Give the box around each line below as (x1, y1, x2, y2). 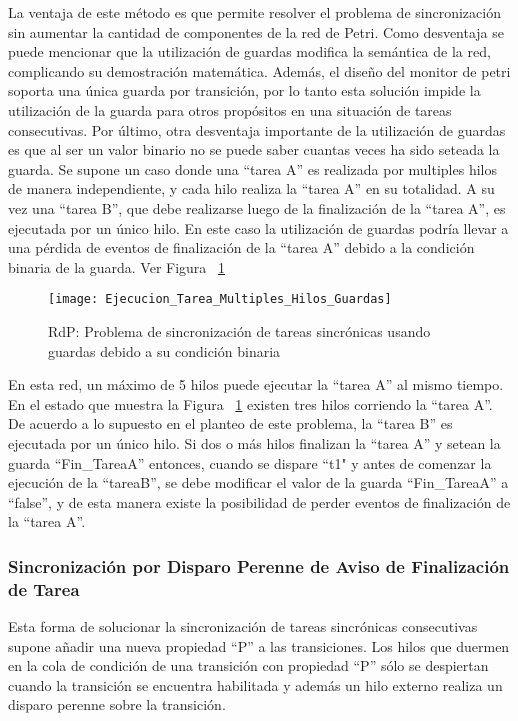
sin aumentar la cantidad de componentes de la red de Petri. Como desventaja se (8, 21, 505, 42)
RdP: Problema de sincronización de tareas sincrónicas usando (48, 320, 431, 341)
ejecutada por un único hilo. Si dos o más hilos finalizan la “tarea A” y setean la (8, 432, 501, 453)
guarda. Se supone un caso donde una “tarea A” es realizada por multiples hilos (8, 158, 497, 179)
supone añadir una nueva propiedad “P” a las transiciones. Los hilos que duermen (8, 635, 510, 656)
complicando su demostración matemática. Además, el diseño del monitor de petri (8, 60, 511, 81)
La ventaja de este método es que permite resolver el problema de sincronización (8, 2, 501, 22)
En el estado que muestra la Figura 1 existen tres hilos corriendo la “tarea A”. (8, 393, 493, 414)
